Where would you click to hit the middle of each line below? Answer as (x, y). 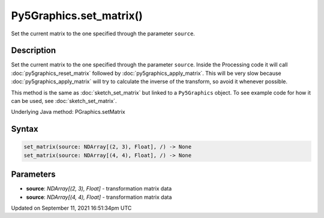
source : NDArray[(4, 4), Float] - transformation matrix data (99, 197)
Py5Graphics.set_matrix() (77, 16)
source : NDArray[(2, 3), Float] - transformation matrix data (99, 189)
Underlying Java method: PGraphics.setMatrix (68, 112)
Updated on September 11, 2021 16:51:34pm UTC (71, 208)
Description (34, 51)
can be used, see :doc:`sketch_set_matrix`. (64, 101)
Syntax (25, 129)
